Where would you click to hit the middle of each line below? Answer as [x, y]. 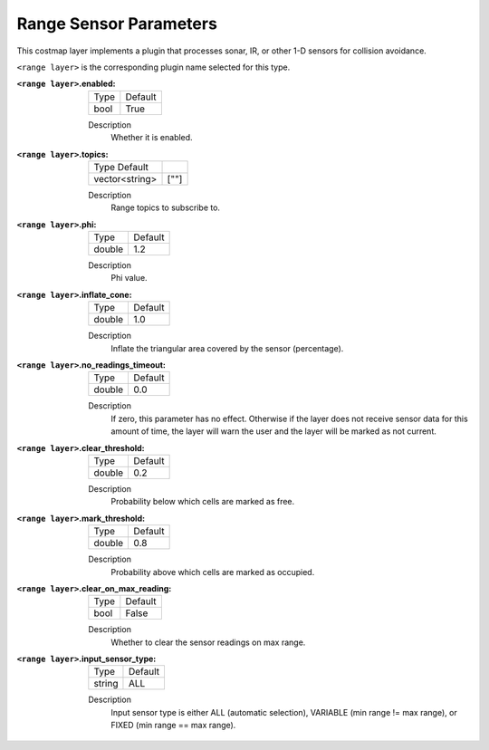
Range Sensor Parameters [117, 24]
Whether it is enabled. [152, 138]
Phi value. [129, 278]
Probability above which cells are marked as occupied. [213, 572]
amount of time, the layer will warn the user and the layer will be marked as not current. [273, 431]
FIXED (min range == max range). [173, 726]
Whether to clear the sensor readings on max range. [208, 642]
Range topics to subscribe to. [166, 207]
